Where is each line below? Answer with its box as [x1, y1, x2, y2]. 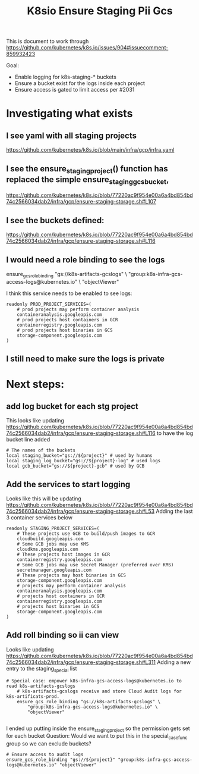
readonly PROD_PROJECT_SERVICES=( [6, 301, 92, 307]
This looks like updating [6, 417, 64, 424]
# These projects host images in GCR [17, 551, 110, 557]
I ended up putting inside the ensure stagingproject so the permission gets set [6, 725, 190, 733]
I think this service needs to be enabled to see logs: [6, 290, 132, 297]
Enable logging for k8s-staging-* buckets [14, 73, 117, 81]
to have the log [156, 430, 194, 437]
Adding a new [157, 659, 191, 666]
